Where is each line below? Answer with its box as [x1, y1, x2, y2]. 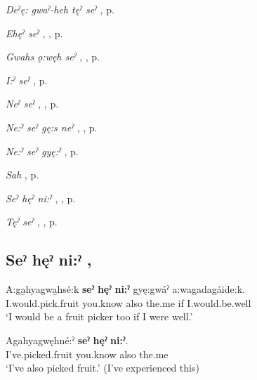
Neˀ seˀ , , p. [6, 96, 59, 111]
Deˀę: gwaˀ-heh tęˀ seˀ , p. [6, 2, 114, 16]
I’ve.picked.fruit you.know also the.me [6, 346, 169, 361]
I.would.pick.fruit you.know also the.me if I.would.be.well [6, 295, 251, 310]
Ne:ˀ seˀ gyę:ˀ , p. [6, 143, 79, 158]
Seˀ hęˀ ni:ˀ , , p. [6, 190, 76, 205]
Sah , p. [6, 167, 39, 182]
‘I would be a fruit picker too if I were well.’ [6, 309, 193, 324]
